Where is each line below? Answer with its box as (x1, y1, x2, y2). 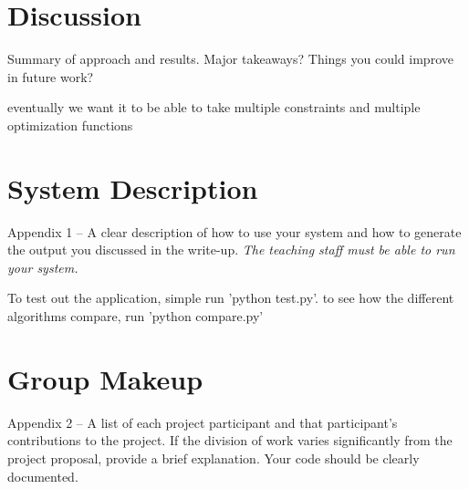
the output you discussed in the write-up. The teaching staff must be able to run (7, 240, 455, 259)
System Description (7, 169, 258, 206)
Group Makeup (7, 359, 203, 397)
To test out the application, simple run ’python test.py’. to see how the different (7, 288, 454, 307)
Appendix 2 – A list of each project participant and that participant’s (7, 412, 398, 432)
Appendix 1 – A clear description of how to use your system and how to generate (7, 222, 462, 241)
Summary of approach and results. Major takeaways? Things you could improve (7, 49, 453, 68)
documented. (7, 466, 78, 485)
